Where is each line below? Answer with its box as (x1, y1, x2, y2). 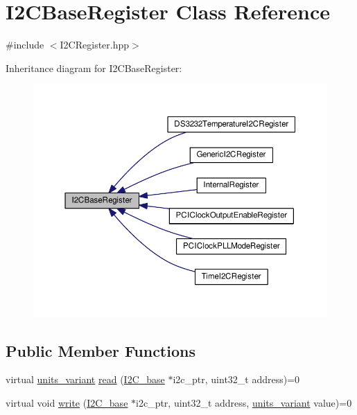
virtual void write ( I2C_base (6, 396, 128, 410)
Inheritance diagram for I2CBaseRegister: (6, 60, 182, 75)
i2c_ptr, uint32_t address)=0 (173, 372, 300, 387)
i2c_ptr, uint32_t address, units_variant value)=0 (136, 396, 352, 410)
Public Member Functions (6, 339, 195, 361)
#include (6, 37, 44, 52)
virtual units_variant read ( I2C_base (6, 372, 165, 387)
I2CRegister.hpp (60, 37, 130, 52)
